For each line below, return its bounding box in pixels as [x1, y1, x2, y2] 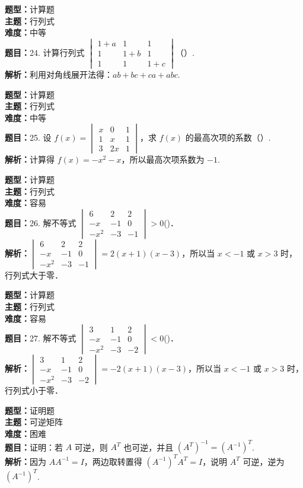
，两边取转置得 [84, 455, 142, 467]
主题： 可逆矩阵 [5, 416, 63, 428]
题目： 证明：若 [5, 441, 63, 453]
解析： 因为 [5, 455, 46, 467]
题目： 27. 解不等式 [5, 332, 76, 344]
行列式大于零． [5, 268, 63, 281]
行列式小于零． [5, 384, 63, 397]
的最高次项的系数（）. [185, 131, 271, 144]
